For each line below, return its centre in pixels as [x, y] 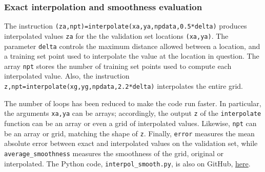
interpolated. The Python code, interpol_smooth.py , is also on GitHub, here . [127, 163]
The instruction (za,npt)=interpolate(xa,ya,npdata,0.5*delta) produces [126, 26]
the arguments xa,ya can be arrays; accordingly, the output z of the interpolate [133, 113]
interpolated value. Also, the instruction [67, 76]
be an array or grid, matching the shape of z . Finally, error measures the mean [129, 133]
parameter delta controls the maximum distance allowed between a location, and [132, 46]
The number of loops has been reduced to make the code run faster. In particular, [133, 103]
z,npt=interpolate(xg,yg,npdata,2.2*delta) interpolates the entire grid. [124, 86]
